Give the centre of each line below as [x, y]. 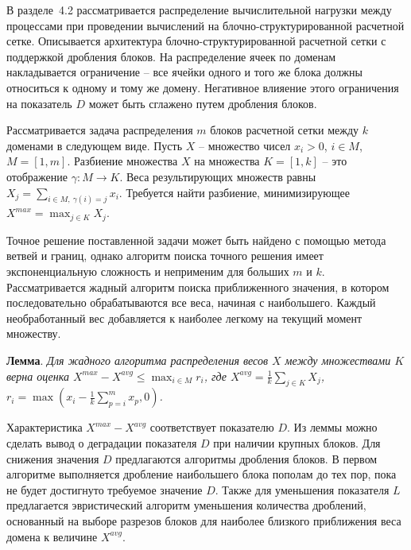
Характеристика [45, 427]
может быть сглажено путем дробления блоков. [203, 103]
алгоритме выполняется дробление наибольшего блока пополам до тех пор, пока [202, 474]
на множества [227, 161]
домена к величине [52, 536]
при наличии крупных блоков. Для [297, 442]
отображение [37, 176]
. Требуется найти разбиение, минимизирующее [234, 192]
